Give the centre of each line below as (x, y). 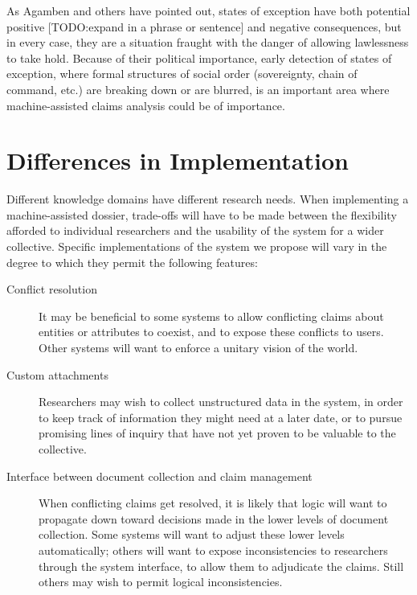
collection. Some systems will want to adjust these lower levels (192, 534)
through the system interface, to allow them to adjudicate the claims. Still (221, 566)
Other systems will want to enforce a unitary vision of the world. (198, 348)
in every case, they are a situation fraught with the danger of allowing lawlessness (208, 42)
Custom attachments (57, 374)
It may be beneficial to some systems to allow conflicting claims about (211, 316)
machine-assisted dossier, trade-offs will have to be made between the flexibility (202, 214)
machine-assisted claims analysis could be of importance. (146, 105)
